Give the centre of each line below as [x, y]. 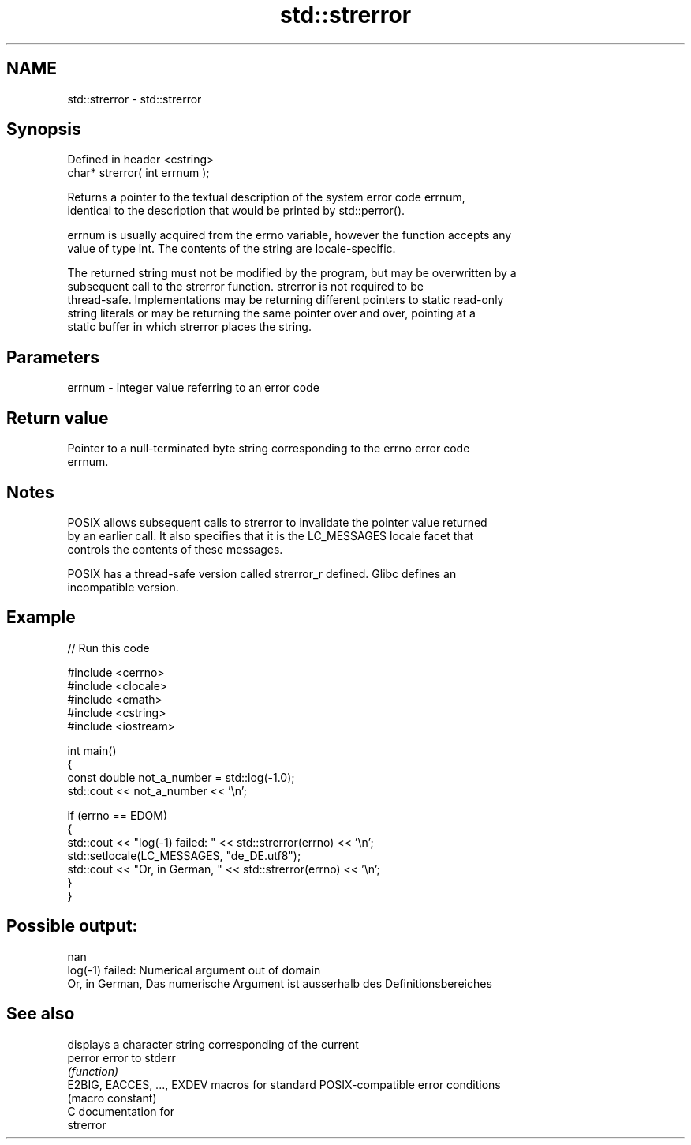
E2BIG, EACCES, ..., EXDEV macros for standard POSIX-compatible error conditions [284, 1084]
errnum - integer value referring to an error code [193, 388]
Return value [58, 418]
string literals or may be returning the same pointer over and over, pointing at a [271, 313]
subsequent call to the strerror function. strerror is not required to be [245, 287]
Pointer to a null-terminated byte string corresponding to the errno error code [269, 449]
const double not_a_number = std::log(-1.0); [181, 777]
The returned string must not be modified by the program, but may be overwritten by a [292, 273]
